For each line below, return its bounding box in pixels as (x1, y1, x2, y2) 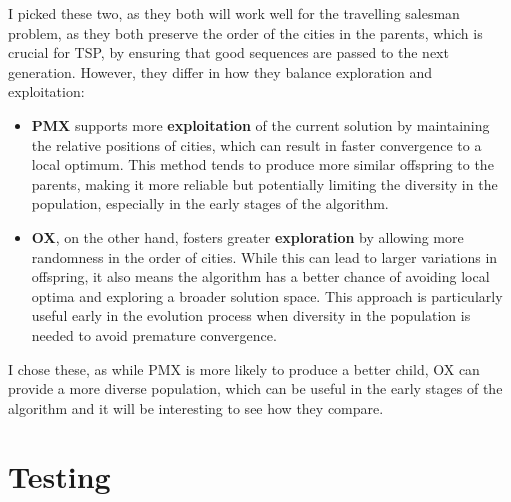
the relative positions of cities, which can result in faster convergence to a (31, 134, 482, 155)
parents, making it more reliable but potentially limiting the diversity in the (31, 173, 498, 194)
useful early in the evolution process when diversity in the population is (31, 305, 471, 326)
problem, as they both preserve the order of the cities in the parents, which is (8, 22, 483, 43)
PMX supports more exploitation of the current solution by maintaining (31, 114, 490, 135)
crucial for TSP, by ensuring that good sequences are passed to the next (8, 42, 449, 63)
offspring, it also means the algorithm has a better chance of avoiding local (31, 266, 490, 287)
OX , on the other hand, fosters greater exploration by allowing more (31, 226, 464, 247)
